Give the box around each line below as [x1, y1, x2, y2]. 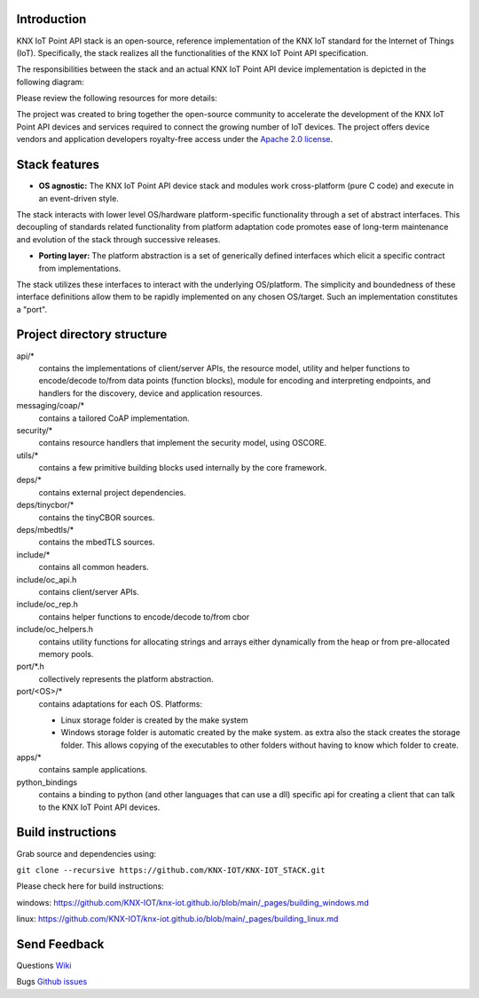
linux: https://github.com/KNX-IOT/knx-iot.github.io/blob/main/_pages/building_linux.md [16, 914, 339, 924]
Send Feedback [16, 937, 105, 952]
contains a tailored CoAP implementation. [38, 413, 190, 424]
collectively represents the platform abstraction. [38, 673, 214, 684]
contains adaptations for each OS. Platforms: [38, 698, 203, 709]
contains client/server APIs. [38, 587, 139, 597]
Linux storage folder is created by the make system [60, 715, 248, 725]
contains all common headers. [38, 562, 150, 573]
